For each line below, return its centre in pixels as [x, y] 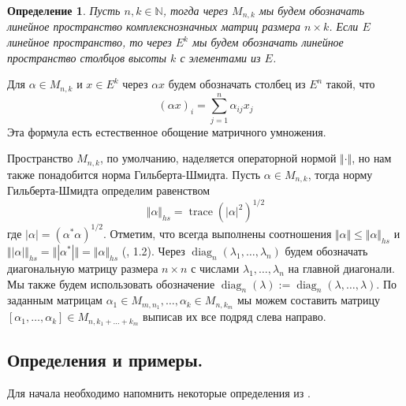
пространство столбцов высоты [87, 57]
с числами [215, 268]
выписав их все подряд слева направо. [235, 317]
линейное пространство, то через [89, 42]
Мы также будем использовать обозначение [111, 283]
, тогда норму [340, 174]
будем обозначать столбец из [237, 84]
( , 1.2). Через [153, 250]
